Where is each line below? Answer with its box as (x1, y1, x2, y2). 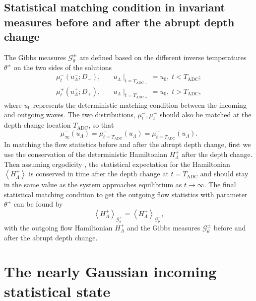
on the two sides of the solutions (13, 62, 112, 72)
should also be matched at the (160, 109, 252, 120)
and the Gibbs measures (127, 222, 200, 232)
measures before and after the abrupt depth (4, 14, 235, 29)
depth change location (4, 120, 71, 130)
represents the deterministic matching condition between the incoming (33, 99, 247, 110)
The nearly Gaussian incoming (4, 261, 217, 282)
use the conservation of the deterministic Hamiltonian (4, 149, 167, 159)
